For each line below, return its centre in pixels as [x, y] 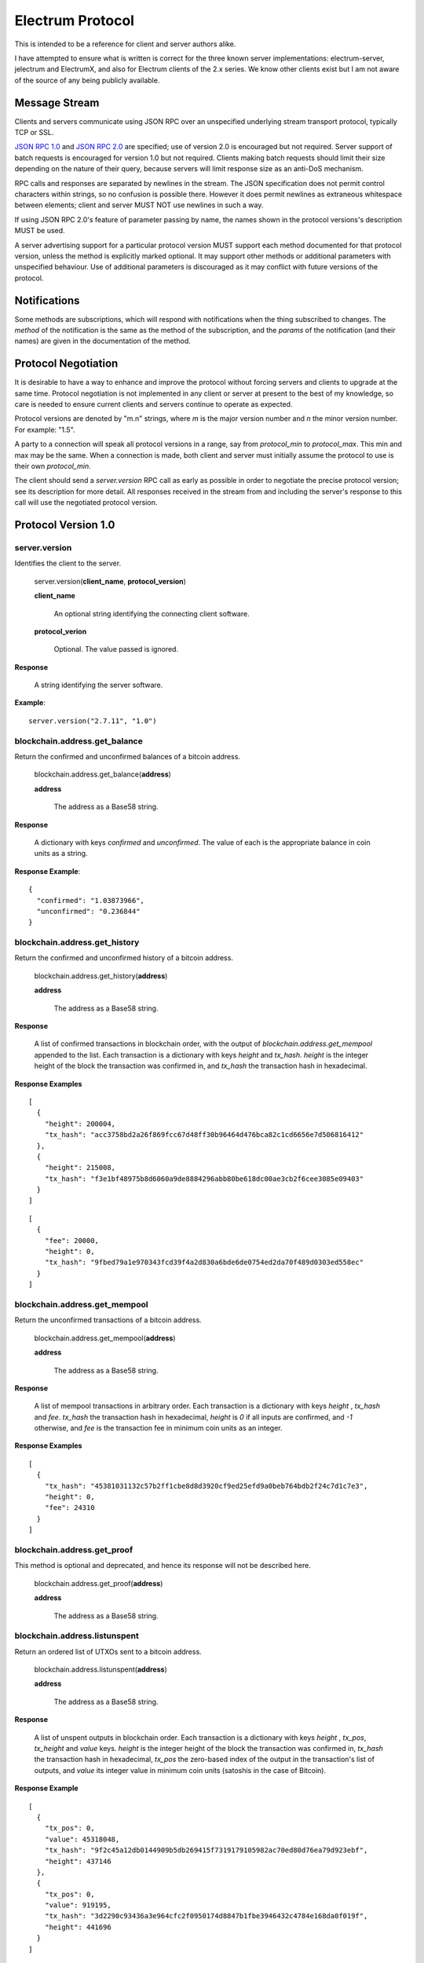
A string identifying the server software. [99, 685]
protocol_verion [60, 631]
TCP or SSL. [34, 133]
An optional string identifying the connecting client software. [152, 613]
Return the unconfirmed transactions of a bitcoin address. [108, 1320]
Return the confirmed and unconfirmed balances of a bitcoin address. [128, 757]
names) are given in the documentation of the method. [103, 341]
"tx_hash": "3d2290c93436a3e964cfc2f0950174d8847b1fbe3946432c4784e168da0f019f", [206, 1916]
